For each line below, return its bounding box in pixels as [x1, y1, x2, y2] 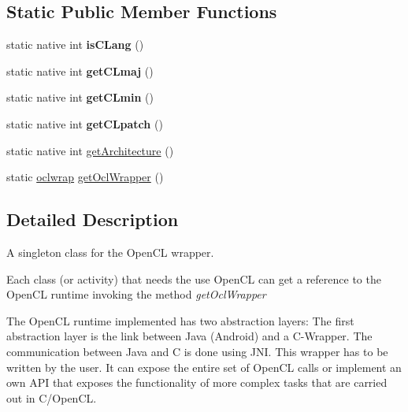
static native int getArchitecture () [6, 142, 174, 158]
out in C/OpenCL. [6, 389, 97, 406]
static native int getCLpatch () [6, 115, 163, 132]
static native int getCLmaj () [6, 62, 154, 79]
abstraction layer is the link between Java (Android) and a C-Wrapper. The [6, 328, 373, 344]
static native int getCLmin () [6, 89, 154, 106]
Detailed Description [6, 207, 179, 232]
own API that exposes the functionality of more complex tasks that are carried [6, 374, 388, 391]
